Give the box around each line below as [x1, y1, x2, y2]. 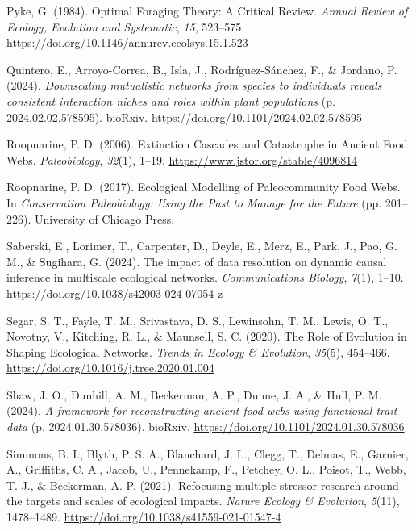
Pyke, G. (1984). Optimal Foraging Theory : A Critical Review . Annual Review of [6, 2, 408, 19]
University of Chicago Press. [34, 210, 175, 227]
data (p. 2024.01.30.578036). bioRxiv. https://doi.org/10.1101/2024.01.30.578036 [6, 418, 405, 435]
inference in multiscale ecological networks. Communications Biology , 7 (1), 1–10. [6, 269, 404, 286]
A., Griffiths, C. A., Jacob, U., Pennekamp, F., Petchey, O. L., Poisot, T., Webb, [6, 461, 406, 478]
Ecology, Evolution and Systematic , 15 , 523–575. [6, 18, 245, 35]
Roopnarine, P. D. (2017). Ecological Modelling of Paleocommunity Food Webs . [6, 178, 401, 195]
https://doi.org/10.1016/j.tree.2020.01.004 [6, 359, 214, 376]
